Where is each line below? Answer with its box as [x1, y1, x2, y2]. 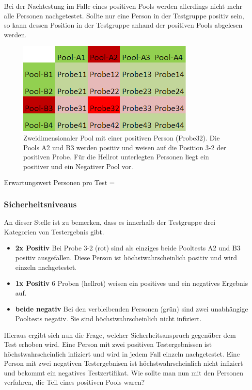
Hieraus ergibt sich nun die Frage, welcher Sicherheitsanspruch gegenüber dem [4, 329, 236, 340]
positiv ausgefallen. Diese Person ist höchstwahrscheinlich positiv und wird [15, 252, 237, 262]
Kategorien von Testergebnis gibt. [4, 226, 104, 236]
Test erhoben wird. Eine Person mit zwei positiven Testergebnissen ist [4, 339, 212, 349]
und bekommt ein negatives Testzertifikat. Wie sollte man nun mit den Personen [4, 367, 244, 377]
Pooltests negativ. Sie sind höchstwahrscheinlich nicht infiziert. [15, 313, 202, 323]
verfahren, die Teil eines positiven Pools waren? [4, 377, 145, 387]
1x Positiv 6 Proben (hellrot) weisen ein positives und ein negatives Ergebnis [15, 278, 248, 288]
